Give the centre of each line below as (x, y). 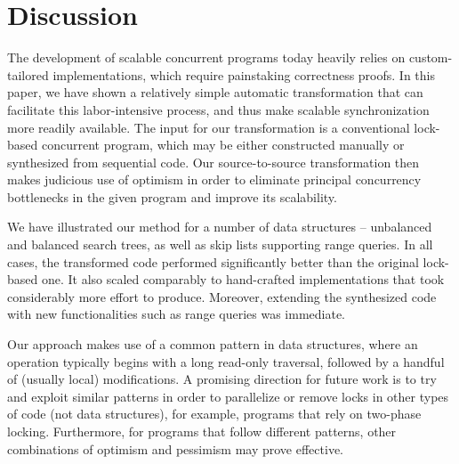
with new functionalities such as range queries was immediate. (176, 314)
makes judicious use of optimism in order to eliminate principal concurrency (214, 179)
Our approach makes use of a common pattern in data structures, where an (213, 344)
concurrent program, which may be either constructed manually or (223, 145)
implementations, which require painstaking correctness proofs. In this (244, 74)
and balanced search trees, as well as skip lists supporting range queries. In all (220, 244)
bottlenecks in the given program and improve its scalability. (172, 196)
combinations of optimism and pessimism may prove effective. (175, 448)
